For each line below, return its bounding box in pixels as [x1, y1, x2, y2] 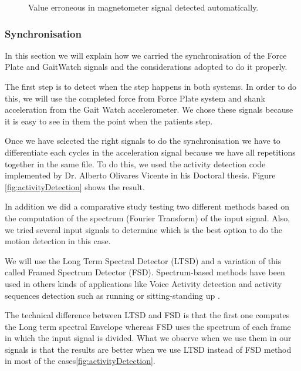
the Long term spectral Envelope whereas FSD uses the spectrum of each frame [5, 320, 291, 332]
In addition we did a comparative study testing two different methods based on [5, 200, 289, 213]
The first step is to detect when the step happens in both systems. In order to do [5, 80, 296, 92]
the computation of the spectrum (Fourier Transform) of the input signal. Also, [5, 211, 290, 224]
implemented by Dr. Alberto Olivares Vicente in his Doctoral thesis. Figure [5, 169, 276, 181]
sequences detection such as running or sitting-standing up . [5, 289, 220, 301]
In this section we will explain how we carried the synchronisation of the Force [5, 49, 287, 61]
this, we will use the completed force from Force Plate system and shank [5, 92, 265, 104]
